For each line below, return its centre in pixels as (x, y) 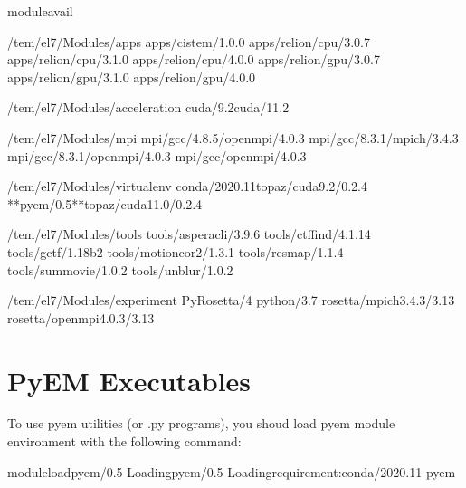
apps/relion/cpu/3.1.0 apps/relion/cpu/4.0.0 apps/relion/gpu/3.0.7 (194, 59)
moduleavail (40, 11)
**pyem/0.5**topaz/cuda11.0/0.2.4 (105, 203)
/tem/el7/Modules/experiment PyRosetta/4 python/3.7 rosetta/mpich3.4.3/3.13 (231, 300)
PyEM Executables (129, 380)
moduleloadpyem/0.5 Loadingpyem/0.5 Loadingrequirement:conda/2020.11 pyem (232, 471)
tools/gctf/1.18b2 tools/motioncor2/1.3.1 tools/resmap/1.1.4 (176, 251)
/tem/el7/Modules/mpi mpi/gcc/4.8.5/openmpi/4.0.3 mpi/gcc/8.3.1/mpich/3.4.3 (233, 137)
